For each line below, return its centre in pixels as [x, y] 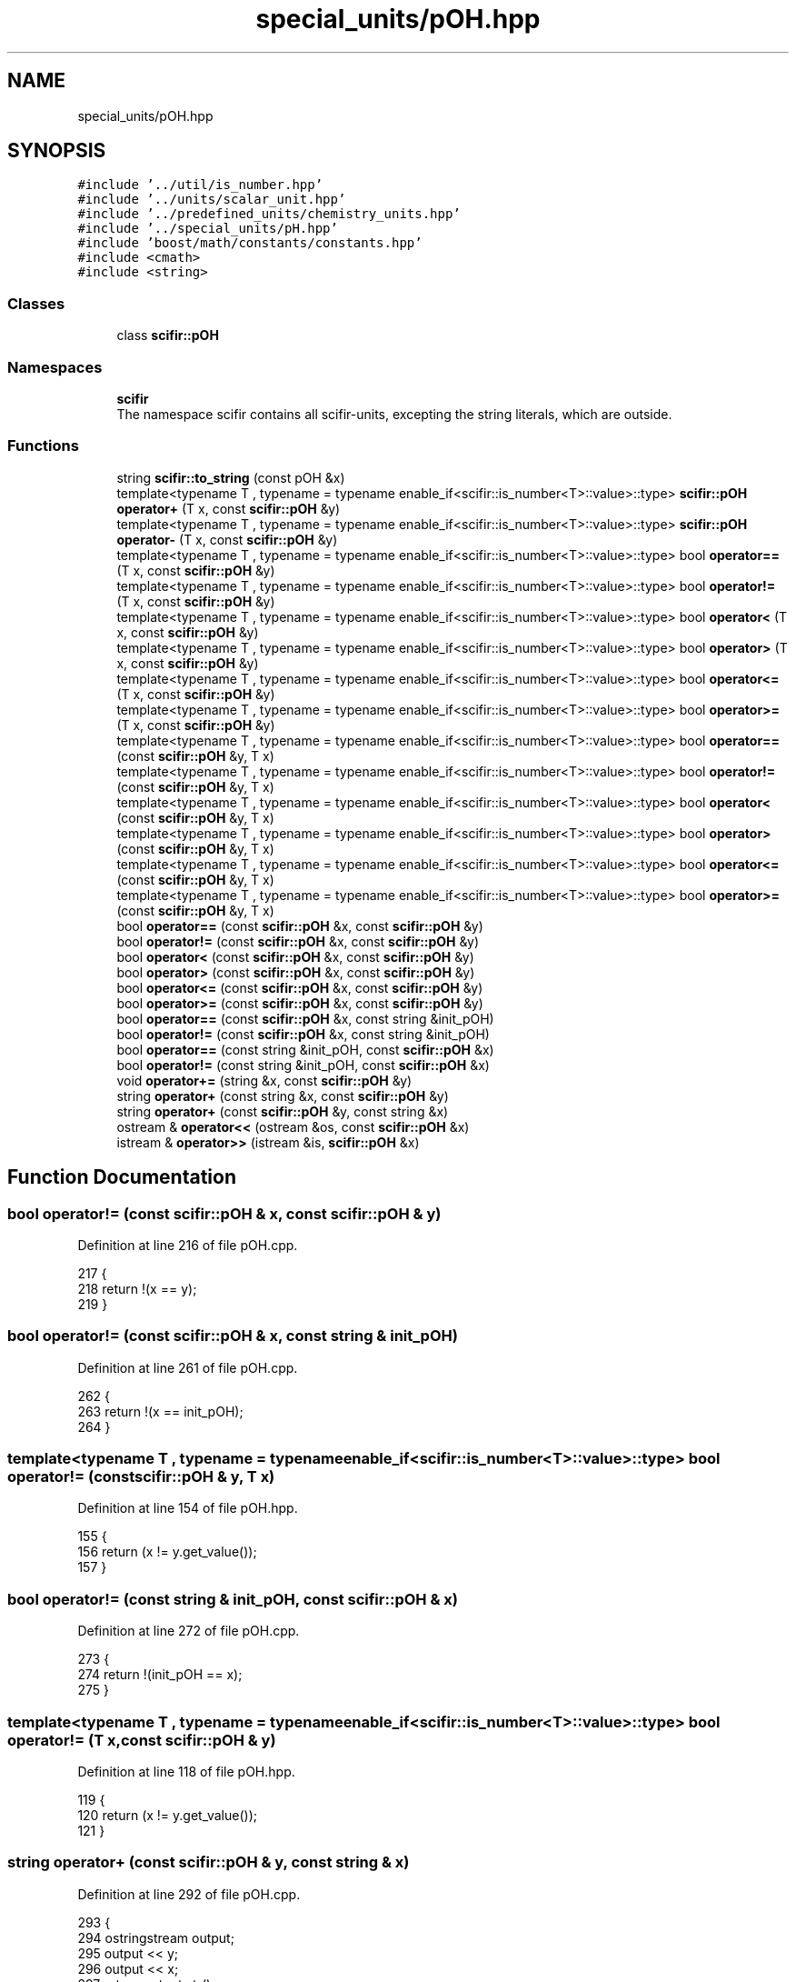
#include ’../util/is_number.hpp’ [200, 185]
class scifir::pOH [168, 335]
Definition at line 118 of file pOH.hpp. [186, 1771]
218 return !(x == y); [137, 1288]
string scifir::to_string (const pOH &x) [231, 477]
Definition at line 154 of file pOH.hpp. [188, 1508]
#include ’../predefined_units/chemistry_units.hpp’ [269, 214]
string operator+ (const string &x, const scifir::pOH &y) [283, 1096]
